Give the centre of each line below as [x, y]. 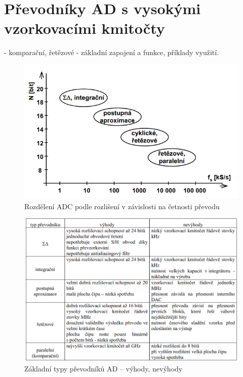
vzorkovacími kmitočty [85, 28]
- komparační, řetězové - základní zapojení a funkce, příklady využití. [112, 52]
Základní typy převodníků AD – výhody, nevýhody [104, 369]
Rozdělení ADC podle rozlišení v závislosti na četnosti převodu [122, 206]
